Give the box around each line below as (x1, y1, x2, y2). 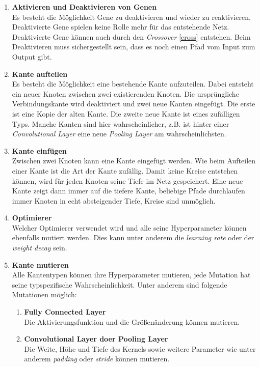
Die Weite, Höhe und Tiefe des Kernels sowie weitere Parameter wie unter (24, 343, 256, 354)
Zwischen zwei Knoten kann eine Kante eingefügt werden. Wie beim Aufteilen (12, 155, 256, 166)
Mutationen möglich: (12, 289, 77, 300)
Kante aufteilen (12, 68, 68, 79)
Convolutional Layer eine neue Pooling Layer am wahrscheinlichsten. (12, 128, 226, 139)
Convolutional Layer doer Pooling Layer (24, 333, 168, 344)
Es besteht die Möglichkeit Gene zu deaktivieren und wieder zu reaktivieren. (12, 11, 251, 22)
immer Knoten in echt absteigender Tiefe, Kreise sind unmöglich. (12, 195, 216, 206)
